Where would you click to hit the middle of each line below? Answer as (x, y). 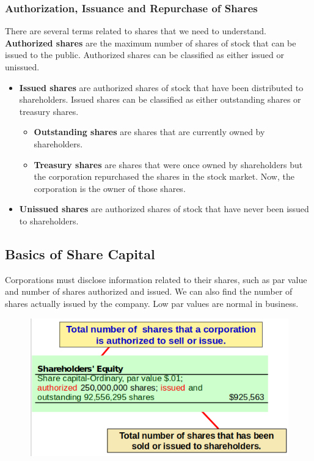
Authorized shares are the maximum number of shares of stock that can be (151, 42)
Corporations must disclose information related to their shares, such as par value (156, 279)
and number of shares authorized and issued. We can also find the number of (149, 291)
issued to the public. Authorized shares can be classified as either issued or (144, 55)
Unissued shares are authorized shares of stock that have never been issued (164, 209)
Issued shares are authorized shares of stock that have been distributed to (161, 87)
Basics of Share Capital (80, 253)
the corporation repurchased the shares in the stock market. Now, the (164, 176)
